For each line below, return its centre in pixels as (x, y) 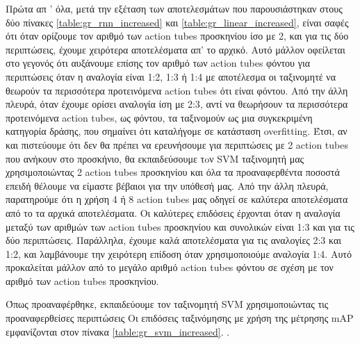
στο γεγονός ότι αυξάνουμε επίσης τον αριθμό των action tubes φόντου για (158, 63)
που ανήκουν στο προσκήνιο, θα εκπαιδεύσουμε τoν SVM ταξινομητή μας (155, 158)
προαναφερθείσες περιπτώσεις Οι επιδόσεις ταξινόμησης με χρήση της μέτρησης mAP (180, 318)
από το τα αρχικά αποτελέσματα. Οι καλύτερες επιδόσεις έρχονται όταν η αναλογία (173, 212)
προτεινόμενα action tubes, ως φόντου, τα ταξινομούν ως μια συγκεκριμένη (159, 117)
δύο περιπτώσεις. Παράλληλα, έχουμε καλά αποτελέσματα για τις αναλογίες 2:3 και (174, 240)
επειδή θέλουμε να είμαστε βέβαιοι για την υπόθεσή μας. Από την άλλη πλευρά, (167, 185)
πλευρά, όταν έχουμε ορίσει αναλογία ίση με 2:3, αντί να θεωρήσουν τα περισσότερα (177, 104)
